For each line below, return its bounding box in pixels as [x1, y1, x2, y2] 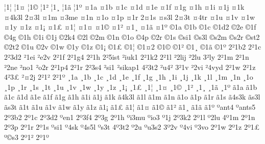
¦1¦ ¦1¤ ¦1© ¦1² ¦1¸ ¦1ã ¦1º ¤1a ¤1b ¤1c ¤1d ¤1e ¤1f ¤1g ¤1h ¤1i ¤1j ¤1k [4, 2, 245, 12]
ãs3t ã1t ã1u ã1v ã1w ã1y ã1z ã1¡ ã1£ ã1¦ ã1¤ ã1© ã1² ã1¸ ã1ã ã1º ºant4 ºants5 [4, 101, 256, 112]
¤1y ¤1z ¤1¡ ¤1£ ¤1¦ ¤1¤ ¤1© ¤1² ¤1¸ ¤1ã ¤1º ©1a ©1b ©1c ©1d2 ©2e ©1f [4, 21, 256, 32]
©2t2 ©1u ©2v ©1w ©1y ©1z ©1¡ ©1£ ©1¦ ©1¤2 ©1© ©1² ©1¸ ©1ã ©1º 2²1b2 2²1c [4, 41, 261, 52]
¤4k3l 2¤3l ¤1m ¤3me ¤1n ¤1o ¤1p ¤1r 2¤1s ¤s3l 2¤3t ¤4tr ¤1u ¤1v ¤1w [4, 11, 255, 22]
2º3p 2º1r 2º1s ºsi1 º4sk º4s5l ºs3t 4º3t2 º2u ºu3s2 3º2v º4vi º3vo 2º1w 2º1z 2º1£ [4, 122, 260, 132]
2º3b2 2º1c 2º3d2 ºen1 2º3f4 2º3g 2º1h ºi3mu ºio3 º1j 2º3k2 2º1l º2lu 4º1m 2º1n [4, 111, 255, 122]
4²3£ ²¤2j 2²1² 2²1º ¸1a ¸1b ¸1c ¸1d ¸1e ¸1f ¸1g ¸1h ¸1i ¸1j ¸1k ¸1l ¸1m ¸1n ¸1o [4, 71, 253, 82]
